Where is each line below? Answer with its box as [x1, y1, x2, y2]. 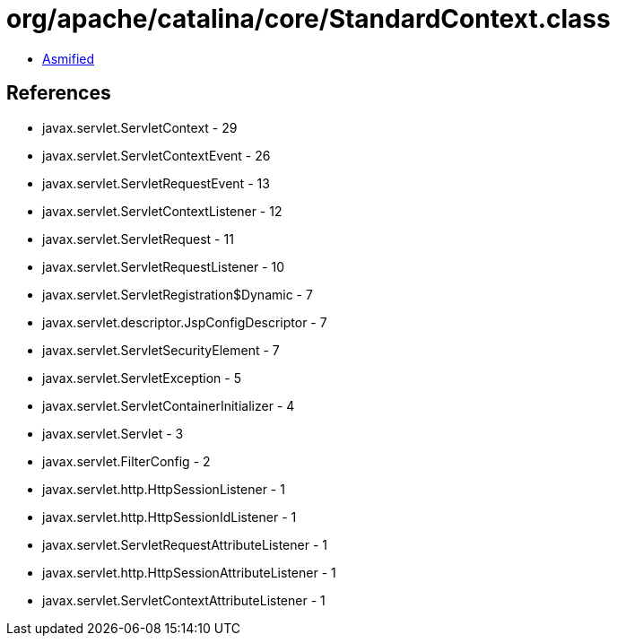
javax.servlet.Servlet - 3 [42, 425, 184, 441]
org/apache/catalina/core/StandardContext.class [6, 4, 611, 34]
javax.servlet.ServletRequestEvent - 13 [42, 175, 270, 191]
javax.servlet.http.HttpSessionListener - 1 [42, 481, 285, 497]
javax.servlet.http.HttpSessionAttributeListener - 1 [42, 564, 336, 580]
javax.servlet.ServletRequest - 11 [42, 230, 234, 247]
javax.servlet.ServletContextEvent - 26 [42, 147, 271, 163]
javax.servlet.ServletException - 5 [42, 369, 241, 386]
